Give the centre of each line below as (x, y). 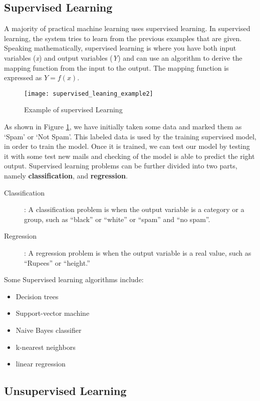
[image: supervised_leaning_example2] (89, 93)
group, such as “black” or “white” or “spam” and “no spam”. (117, 219)
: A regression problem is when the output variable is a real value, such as (138, 252)
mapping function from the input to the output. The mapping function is (116, 67)
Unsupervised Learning (65, 391)
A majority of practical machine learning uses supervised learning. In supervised (127, 28)
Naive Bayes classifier (49, 330)
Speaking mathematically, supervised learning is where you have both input (120, 48)
